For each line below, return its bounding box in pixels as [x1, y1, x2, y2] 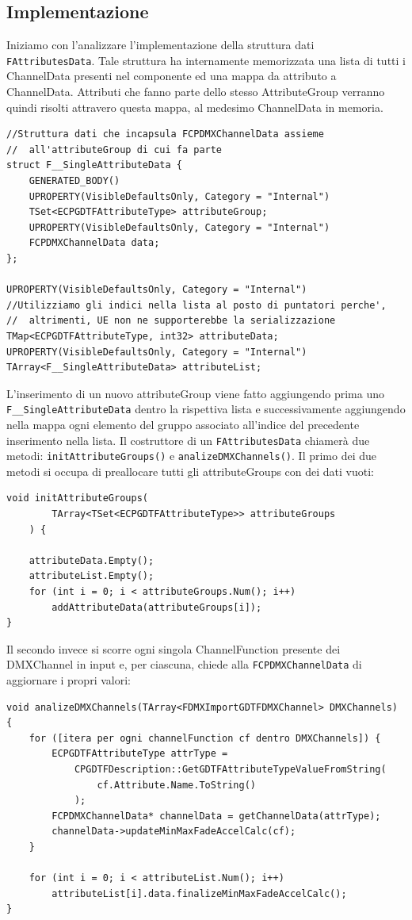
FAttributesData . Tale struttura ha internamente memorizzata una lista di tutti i [6, 52, 406, 68]
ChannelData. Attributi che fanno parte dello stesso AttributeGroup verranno [6, 83, 385, 100]
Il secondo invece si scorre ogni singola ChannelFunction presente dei [6, 640, 341, 657]
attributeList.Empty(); [29, 570, 154, 582]
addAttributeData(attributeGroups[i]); [51, 601, 262, 613]
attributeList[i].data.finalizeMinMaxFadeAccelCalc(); [51, 887, 347, 899]
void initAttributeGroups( [6, 493, 148, 504]
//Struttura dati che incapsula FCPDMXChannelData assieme [6, 128, 324, 140]
